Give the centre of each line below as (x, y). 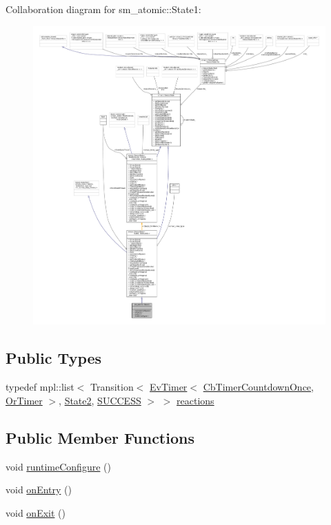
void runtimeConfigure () (58, 466)
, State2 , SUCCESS (100, 400)
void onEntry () (39, 490)
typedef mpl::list (40, 387)
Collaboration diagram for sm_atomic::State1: (103, 9)
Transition (112, 387)
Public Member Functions (100, 437)
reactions (195, 400)
